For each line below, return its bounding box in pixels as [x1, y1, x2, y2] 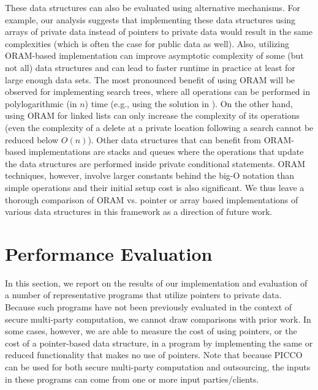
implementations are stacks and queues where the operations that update [28, 145, 304, 158]
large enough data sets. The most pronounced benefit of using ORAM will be [5, 73, 295, 86]
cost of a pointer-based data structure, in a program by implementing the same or [5, 336, 313, 349]
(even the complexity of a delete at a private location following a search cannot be [5, 121, 314, 133]
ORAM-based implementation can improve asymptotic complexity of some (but [5, 49, 304, 62]
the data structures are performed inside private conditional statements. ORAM [5, 157, 306, 170]
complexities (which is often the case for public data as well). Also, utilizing [5, 37, 289, 50]
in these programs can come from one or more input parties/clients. [5, 372, 259, 385]
